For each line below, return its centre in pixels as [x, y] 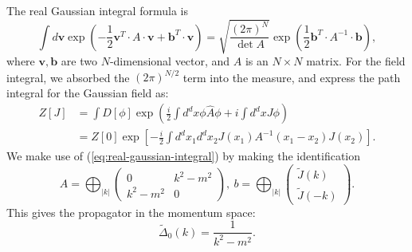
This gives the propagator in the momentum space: [131, 212]
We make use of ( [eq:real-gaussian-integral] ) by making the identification [184, 156]
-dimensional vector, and [170, 61]
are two [79, 61]
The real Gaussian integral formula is [97, 10]
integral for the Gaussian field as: [88, 92]
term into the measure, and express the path [292, 77]
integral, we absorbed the [68, 77]
